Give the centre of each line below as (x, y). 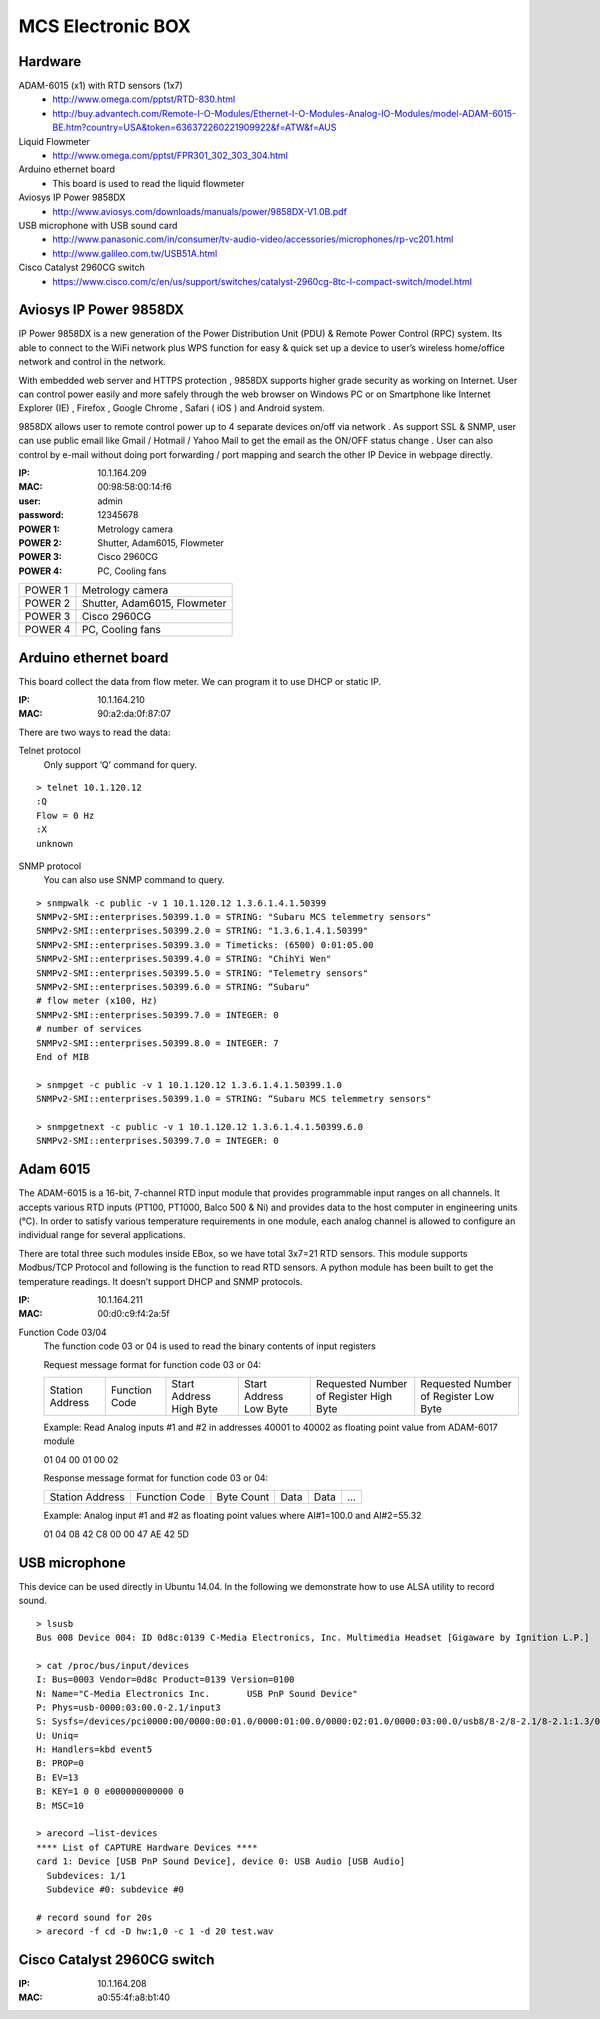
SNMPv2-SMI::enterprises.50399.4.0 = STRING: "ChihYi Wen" (184, 959)
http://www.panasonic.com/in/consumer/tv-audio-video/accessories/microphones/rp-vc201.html (253, 239)
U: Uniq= (57, 1735)
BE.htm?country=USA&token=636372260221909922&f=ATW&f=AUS (194, 127)
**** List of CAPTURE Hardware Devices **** (147, 1847)
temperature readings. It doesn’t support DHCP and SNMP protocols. (161, 1281)
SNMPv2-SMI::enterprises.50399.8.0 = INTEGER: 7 (157, 1043)
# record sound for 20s (94, 1917)
